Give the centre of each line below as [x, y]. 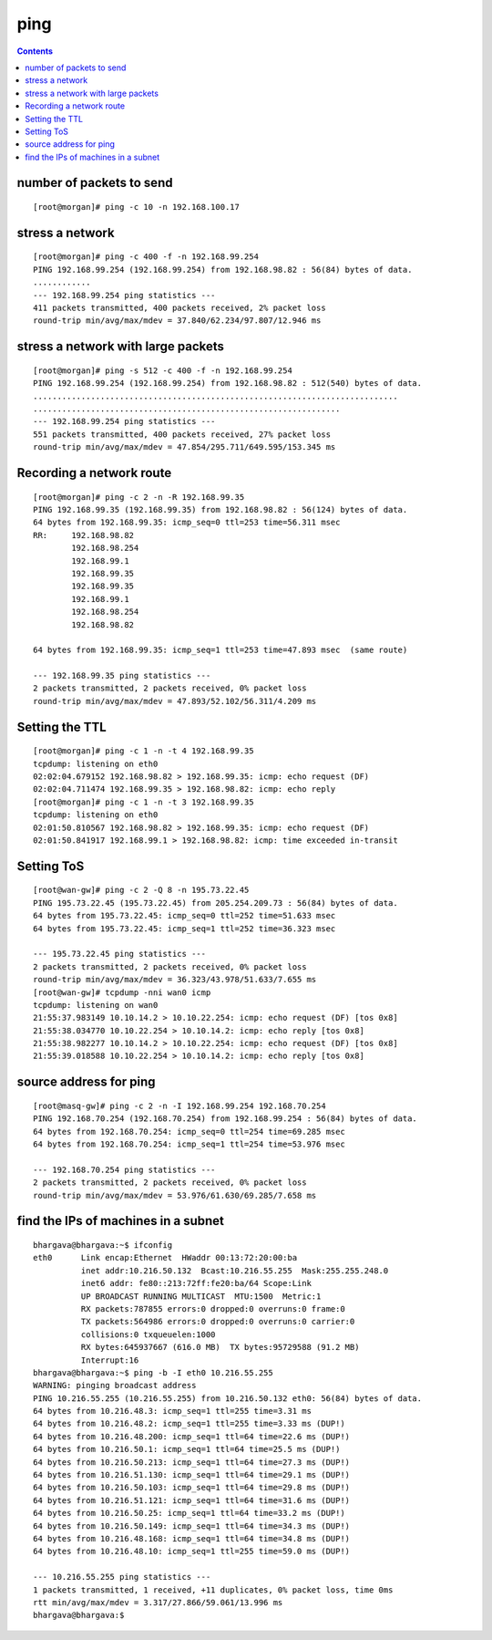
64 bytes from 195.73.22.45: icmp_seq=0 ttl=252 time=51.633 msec [184, 916]
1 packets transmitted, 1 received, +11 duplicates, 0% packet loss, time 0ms [213, 1590]
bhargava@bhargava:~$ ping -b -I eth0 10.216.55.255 [153, 1372]
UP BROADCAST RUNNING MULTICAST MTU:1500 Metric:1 [201, 1296]
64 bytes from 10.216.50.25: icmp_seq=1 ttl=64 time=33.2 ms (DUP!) [189, 1513]
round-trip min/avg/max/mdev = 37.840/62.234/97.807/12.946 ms [177, 321]
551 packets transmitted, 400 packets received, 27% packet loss [182, 434]
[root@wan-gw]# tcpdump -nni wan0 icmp [122, 992]
